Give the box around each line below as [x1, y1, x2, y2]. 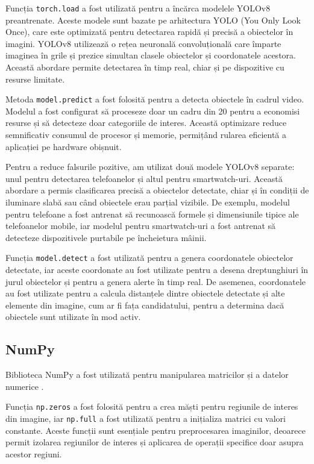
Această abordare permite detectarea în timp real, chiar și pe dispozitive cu [5, 61, 284, 74]
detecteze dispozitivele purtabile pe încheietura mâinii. [5, 231, 207, 243]
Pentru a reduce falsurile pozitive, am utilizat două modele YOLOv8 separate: [5, 160, 295, 173]
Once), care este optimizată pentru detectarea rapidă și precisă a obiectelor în [5, 25, 294, 38]
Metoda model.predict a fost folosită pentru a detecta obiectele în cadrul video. [5, 93, 304, 105]
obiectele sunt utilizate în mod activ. [5, 310, 141, 323]
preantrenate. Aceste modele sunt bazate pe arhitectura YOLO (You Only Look [5, 13, 301, 26]
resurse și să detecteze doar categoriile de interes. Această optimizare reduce [5, 116, 287, 129]
